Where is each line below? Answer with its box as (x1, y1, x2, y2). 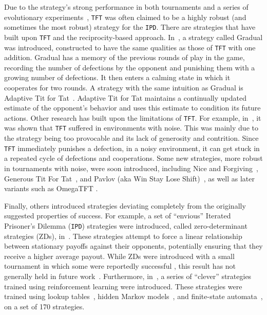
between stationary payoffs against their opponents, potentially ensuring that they (4, 240, 263, 251)
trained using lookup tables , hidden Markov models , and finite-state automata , (4, 291, 263, 302)
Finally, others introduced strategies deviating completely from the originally (4, 200, 246, 211)
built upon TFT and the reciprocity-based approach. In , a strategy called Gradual (4, 31, 263, 42)
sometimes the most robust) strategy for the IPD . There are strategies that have (4, 22, 256, 32)
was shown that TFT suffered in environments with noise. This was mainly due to (4, 122, 258, 133)
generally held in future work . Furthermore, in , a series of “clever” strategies (4, 270, 252, 281)
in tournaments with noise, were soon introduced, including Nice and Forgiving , (4, 162, 258, 173)
